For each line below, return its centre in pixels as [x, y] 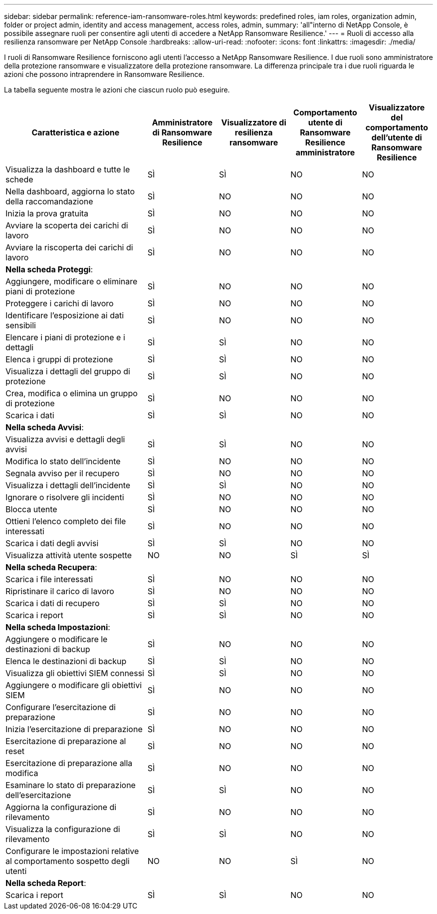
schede [19, 179]
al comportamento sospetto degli [68, 861]
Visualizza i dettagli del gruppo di [68, 371]
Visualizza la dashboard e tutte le [68, 169]
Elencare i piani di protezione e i [65, 337]
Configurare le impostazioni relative [72, 851]
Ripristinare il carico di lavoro [60, 591]
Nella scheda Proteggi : [49, 269]
